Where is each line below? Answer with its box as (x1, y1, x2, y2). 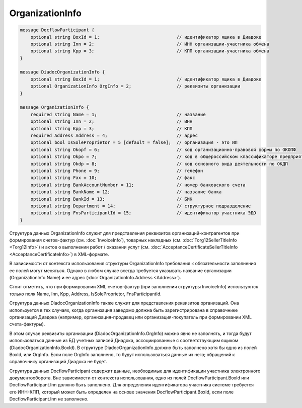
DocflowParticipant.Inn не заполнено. (9, 396, 89, 402)
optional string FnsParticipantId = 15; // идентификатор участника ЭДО (30, 210, 256, 216)
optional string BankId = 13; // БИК (30, 196, 193, 202)
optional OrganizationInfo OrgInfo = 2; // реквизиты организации (30, 84, 241, 89)
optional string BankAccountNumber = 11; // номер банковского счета (30, 182, 246, 188)
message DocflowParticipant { (20, 27, 95, 33)
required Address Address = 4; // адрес (30, 133, 198, 138)
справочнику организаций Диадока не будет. (9, 359, 107, 365)
